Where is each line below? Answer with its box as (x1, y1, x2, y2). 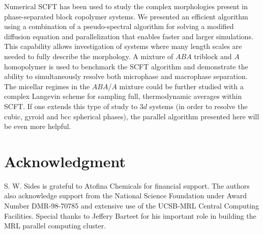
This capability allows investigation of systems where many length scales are (4, 41, 242, 51)
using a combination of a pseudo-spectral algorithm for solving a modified (4, 21, 234, 32)
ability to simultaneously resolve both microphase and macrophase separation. (4, 71, 248, 82)
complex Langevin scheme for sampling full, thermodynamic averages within (4, 91, 242, 101)
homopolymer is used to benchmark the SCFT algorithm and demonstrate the (4, 61, 248, 71)
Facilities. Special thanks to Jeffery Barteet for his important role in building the (4, 210, 256, 221)
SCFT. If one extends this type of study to (4, 100, 138, 111)
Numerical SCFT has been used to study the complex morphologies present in (4, 1, 248, 11)
